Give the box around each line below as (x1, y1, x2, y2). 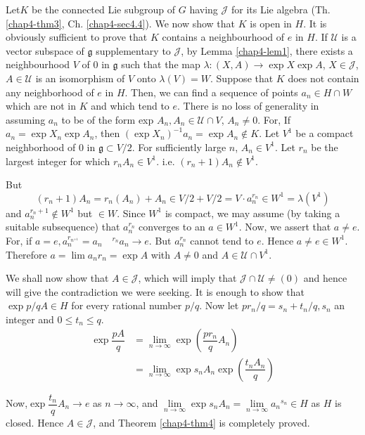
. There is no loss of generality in (177, 98, 319, 113)
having (189, 2, 218, 16)
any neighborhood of (6, 84, 94, 99)
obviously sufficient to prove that (6, 30, 148, 44)
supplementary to (96, 43, 171, 58)
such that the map (121, 57, 200, 72)
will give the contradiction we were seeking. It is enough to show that (6, 284, 305, 299)
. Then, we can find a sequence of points (124, 84, 298, 99)
